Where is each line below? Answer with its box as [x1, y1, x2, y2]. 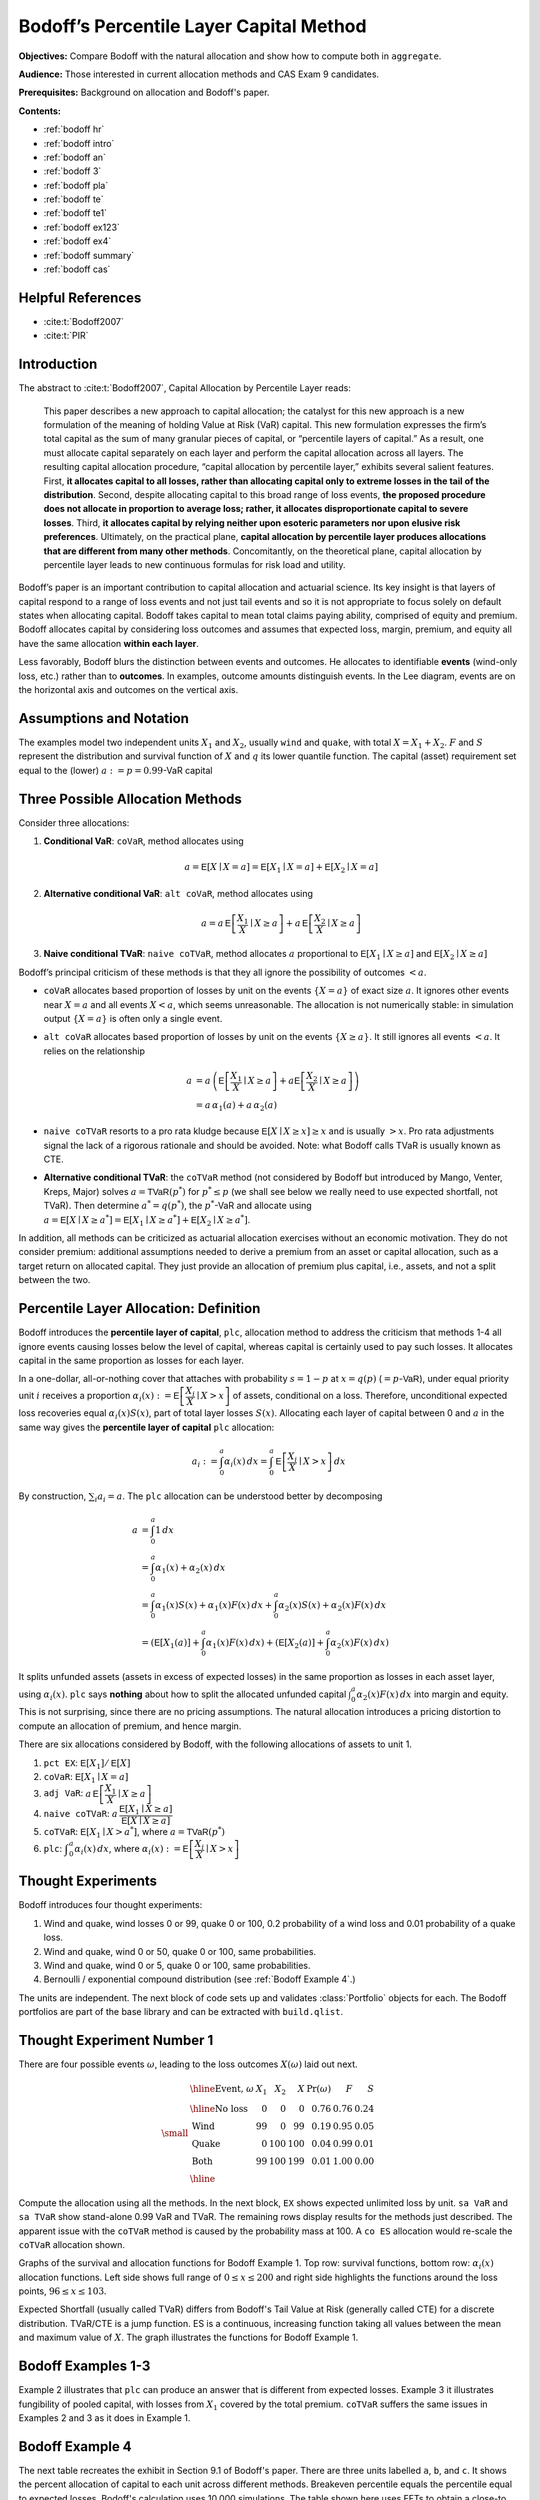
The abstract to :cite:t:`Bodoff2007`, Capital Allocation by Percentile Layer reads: [18, 382, 352, 394]
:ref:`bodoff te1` [43, 207, 108, 219]
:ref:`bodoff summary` [43, 249, 135, 261]
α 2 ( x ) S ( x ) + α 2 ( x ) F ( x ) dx [278, 1599, 387, 1613]
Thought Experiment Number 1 [18, 2031, 214, 2049]
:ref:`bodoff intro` [43, 137, 115, 149]
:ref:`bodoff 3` [43, 165, 102, 177]
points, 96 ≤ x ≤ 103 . [18, 2285, 107, 2297]
